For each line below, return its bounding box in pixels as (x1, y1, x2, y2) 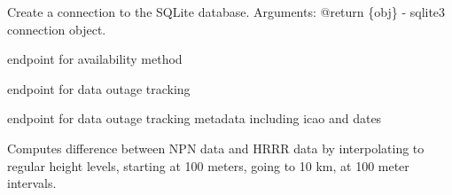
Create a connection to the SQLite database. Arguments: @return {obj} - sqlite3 (7, 3, 446, 20)
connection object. (7, 19, 106, 38)
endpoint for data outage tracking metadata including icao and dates (7, 109, 382, 128)
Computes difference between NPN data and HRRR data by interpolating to (7, 138, 425, 157)
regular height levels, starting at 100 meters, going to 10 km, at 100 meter (7, 156, 409, 175)
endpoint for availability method (7, 50, 183, 68)
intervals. (7, 174, 57, 192)
